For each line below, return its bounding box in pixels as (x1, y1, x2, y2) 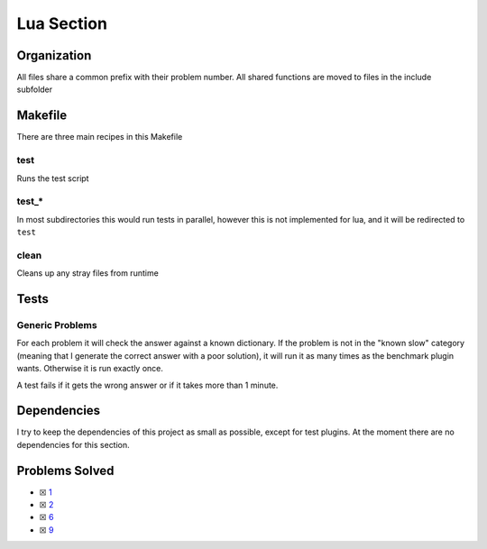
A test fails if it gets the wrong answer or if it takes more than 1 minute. (16, 380, 279, 390)
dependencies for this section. (16, 439, 130, 450)
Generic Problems (16, 318, 98, 331)
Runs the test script (16, 172, 89, 184)
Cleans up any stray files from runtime (16, 268, 160, 279)
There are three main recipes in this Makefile (16, 132, 183, 142)
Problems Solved (16, 462, 115, 478)
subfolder (16, 84, 53, 95)
